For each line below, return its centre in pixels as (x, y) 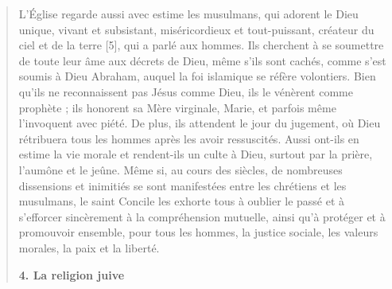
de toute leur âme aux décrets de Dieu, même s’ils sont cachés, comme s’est (202, 60)
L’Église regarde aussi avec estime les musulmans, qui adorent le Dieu (188, 14)
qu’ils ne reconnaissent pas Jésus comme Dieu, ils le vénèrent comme (186, 91)
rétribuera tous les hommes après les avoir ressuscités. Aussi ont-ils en (189, 138)
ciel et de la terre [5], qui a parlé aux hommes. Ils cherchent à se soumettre (201, 45)
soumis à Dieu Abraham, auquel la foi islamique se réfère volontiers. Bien (197, 76)
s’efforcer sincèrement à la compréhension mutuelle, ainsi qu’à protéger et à (202, 216)
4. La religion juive (72, 274)
